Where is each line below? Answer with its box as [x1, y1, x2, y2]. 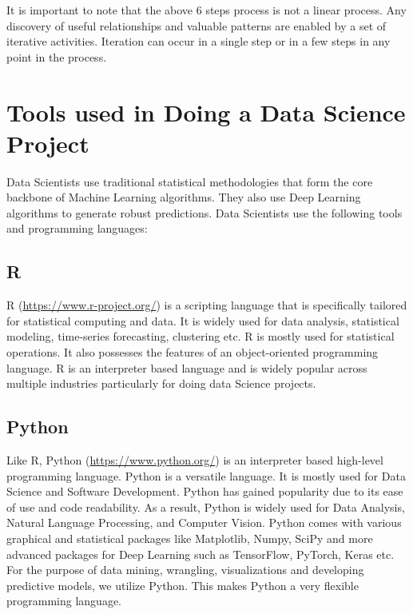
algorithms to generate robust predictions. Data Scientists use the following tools [6, 204, 403, 221]
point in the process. [6, 48, 107, 65]
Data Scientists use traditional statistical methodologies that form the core [6, 173, 373, 189]
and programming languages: [6, 220, 148, 237]
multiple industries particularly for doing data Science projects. [6, 375, 316, 392]
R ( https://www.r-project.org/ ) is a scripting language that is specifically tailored [6, 297, 407, 313]
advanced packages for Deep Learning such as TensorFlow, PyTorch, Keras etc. [6, 545, 395, 562]
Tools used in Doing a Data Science [6, 95, 406, 128]
